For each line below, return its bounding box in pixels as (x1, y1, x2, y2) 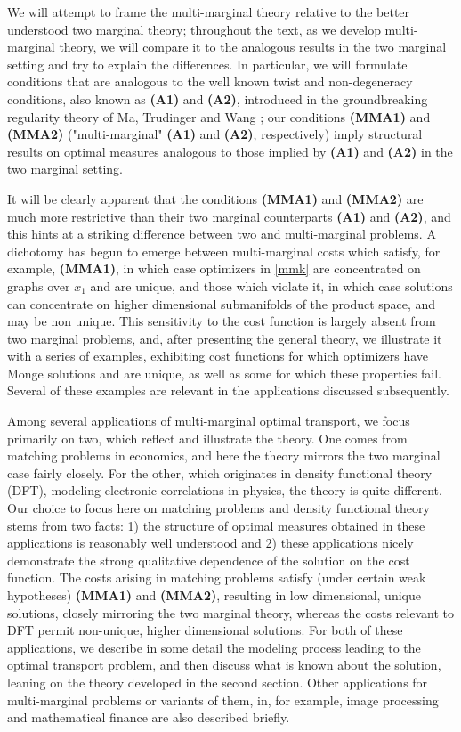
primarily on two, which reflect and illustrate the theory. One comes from (7, 428, 408, 447)
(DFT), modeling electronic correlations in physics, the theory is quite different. (7, 481, 442, 500)
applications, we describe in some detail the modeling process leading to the (7, 638, 421, 656)
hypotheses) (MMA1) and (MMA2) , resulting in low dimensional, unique (7, 586, 421, 604)
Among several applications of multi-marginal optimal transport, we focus (7, 411, 410, 430)
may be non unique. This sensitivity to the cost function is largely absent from (7, 312, 436, 330)
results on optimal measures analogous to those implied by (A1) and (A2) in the (7, 142, 453, 160)
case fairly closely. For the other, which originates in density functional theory (7, 463, 433, 482)
